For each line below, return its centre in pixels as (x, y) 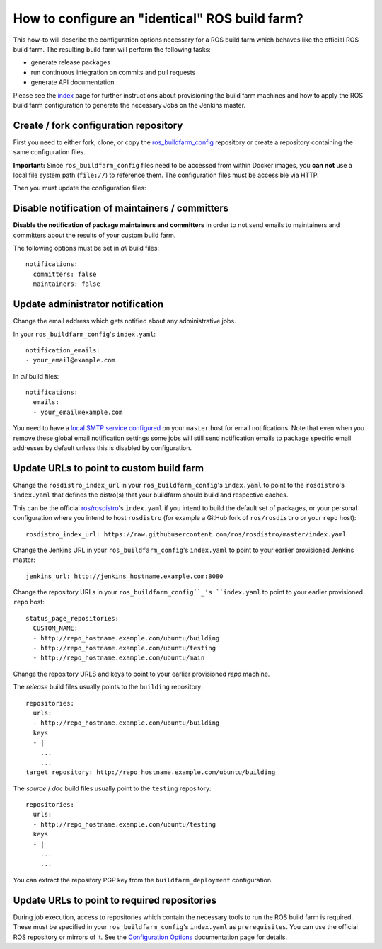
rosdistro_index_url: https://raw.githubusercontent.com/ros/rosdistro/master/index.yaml (186, 534)
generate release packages (71, 62)
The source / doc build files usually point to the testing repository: (112, 788)
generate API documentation (73, 82)
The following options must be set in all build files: (86, 248)
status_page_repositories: (73, 618)
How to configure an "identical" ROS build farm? (158, 18)
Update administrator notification (88, 304)
